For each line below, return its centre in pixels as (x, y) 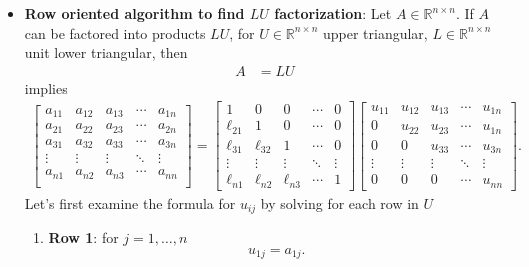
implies (46, 87)
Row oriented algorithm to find (134, 13)
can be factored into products (115, 32)
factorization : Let (333, 13)
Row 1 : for (83, 237)
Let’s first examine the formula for (130, 202)
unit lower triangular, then (106, 52)
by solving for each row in (339, 202)
